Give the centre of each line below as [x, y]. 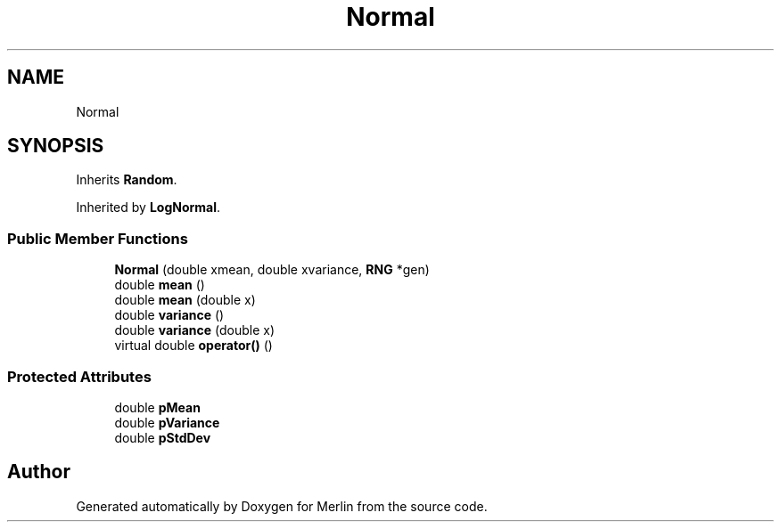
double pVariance [167, 422]
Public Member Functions [98, 238]
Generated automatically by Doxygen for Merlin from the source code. [282, 506]
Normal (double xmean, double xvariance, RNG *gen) [272, 270]
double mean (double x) [185, 300]
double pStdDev [163, 437]
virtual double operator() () [193, 346]
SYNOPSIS [56, 146]
